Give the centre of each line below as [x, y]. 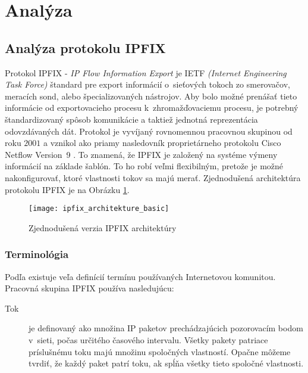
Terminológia [37, 254]
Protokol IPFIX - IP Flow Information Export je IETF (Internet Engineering [146, 72]
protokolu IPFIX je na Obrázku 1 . [67, 189]
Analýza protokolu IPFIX [85, 47]
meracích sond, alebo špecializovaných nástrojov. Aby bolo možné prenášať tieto [151, 96]
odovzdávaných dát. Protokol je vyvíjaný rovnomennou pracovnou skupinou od [149, 131]
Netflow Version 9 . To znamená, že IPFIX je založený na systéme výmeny [141, 154]
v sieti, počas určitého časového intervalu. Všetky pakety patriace [148, 339]
